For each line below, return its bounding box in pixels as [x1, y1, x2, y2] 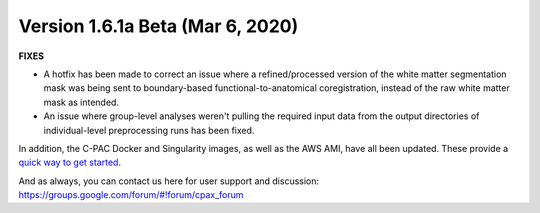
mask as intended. [43, 96, 120, 108]
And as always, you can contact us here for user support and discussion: [18, 175, 320, 187]
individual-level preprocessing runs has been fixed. [43, 124, 255, 136]
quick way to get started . [18, 156, 122, 169]
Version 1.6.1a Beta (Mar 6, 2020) [18, 15, 299, 37]
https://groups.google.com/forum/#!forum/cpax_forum [18, 189, 244, 201]
